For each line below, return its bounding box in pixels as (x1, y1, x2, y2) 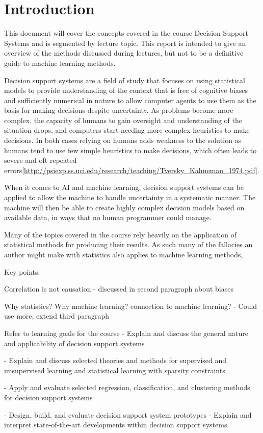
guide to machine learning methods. (4, 57, 116, 68)
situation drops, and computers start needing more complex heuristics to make (4, 125, 250, 135)
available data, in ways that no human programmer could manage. (4, 212, 212, 223)
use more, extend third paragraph (4, 310, 109, 321)
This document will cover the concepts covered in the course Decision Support (4, 28, 248, 38)
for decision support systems (4, 392, 93, 402)
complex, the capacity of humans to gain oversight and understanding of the (4, 114, 242, 125)
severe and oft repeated (4, 155, 77, 165)
